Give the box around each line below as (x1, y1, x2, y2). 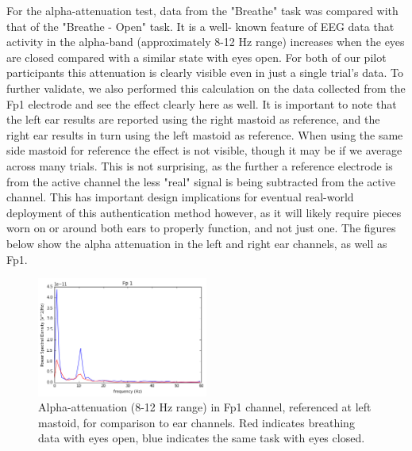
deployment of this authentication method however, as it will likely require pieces (6, 204, 402, 220)
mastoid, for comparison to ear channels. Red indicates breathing (38, 414, 355, 430)
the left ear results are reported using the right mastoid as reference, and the (6, 111, 380, 128)
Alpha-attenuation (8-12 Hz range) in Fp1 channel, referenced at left (38, 399, 372, 415)
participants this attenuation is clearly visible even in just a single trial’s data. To (6, 64, 404, 81)
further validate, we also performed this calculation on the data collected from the (6, 79, 406, 96)
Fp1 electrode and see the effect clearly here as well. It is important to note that (6, 95, 397, 112)
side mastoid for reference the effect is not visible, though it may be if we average (6, 142, 402, 159)
